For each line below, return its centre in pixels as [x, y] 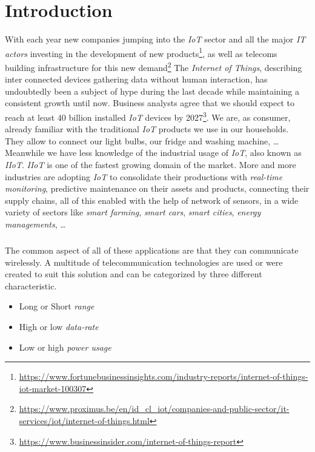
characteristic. [31, 285]
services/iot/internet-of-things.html [84, 420]
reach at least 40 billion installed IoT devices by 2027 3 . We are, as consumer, [148, 116]
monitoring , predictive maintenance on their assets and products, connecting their [157, 188]
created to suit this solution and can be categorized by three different [134, 274]
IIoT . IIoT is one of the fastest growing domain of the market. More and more [151, 165]
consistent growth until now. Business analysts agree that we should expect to [150, 103]
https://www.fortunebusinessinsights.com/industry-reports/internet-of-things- [164, 376]
